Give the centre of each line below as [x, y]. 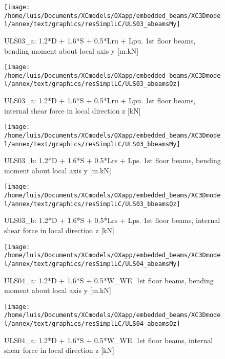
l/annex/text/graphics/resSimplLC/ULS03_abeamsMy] [92, 24]
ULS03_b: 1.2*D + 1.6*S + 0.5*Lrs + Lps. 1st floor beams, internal [112, 220]
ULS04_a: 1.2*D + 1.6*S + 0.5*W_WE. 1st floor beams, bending [109, 280]
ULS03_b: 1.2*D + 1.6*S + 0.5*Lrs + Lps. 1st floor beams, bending [113, 160]
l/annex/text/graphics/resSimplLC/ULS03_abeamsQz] [92, 84]
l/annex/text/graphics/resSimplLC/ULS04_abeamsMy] [92, 264]
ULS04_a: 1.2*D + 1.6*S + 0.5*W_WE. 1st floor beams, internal [109, 340]
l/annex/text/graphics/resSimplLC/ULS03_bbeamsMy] [92, 144]
